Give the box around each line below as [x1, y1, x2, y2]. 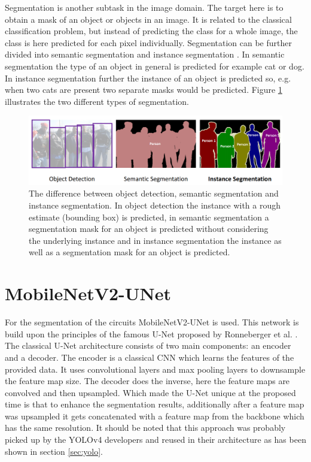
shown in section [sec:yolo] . [5, 445, 103, 457]
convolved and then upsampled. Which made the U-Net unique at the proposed [5, 386, 296, 398]
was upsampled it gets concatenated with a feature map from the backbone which [5, 409, 304, 422]
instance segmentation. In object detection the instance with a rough [29, 199, 281, 212]
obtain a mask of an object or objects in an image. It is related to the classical [5, 13, 292, 25]
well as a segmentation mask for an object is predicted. [29, 246, 230, 258]
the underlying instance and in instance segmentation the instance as [29, 234, 282, 246]
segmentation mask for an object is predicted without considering [29, 222, 269, 235]
